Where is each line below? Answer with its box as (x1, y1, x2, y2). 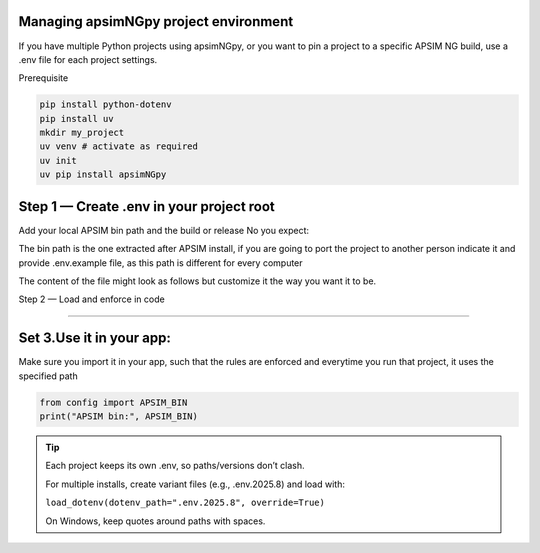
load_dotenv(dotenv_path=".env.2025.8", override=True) (45, 497, 325, 509)
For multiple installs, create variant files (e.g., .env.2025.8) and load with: (45, 478, 345, 490)
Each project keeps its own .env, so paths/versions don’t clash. (45, 460, 305, 472)
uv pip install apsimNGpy (39, 169, 167, 180)
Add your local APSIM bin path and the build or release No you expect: (18, 224, 310, 236)
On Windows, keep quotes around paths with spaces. (45, 515, 266, 527)
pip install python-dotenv (39, 99, 172, 110)
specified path (18, 370, 79, 382)
